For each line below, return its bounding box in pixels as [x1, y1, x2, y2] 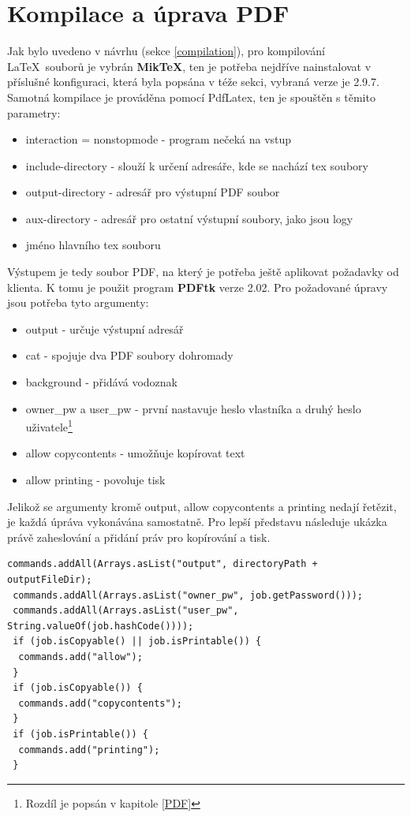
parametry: [7, 104, 61, 121]
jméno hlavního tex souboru [25, 237, 161, 253]
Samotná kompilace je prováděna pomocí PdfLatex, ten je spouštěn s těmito [7, 88, 376, 105]
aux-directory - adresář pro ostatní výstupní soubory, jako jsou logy [25, 210, 353, 226]
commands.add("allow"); [18, 651, 143, 662]
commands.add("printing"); [18, 744, 160, 755]
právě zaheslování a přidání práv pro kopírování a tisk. [7, 528, 271, 545]
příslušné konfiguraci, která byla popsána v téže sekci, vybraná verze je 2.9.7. [7, 73, 379, 90]
